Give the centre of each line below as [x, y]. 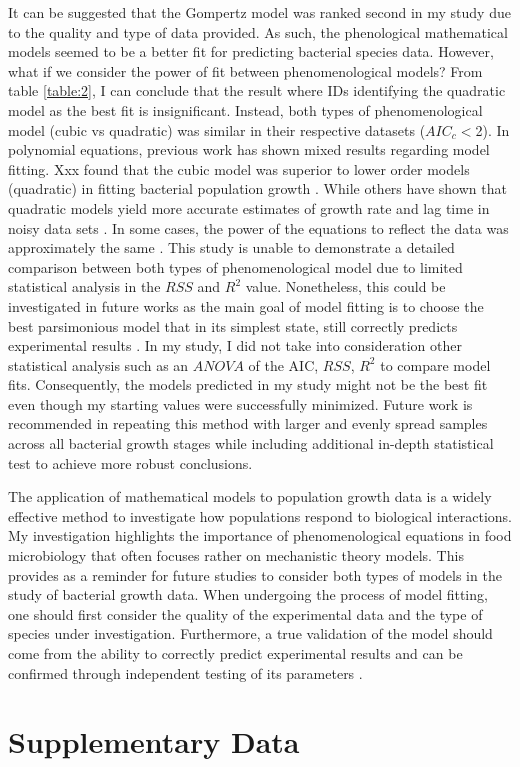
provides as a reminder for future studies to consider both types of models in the [255, 574]
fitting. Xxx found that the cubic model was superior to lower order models [239, 168]
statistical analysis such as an [98, 364]
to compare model [435, 364]
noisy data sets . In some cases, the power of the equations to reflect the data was [258, 227]
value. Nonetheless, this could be [345, 286]
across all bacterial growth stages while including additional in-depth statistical [251, 443]
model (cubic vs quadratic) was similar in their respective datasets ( [217, 129]
